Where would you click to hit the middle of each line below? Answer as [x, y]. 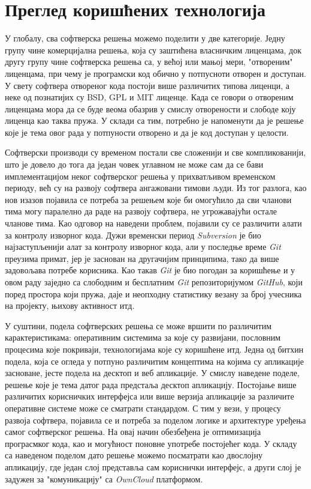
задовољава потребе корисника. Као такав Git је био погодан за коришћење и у [150, 270]
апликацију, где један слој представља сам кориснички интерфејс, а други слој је [153, 466]
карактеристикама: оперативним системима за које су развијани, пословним [143, 337]
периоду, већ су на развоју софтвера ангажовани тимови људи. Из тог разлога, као [156, 188]
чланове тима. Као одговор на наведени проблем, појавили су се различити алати [153, 223]
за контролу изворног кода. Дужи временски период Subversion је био [133, 235]
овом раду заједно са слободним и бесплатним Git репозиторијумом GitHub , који [154, 282]
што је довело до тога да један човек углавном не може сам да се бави [134, 164]
